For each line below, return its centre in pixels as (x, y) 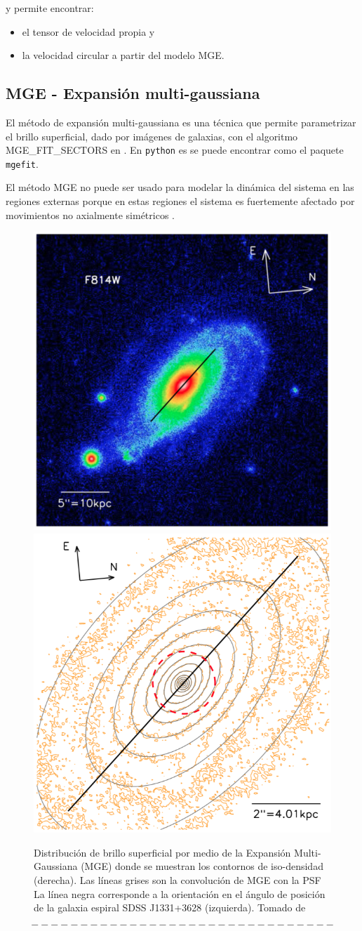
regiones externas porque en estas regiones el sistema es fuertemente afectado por (180, 201)
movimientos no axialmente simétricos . (90, 214)
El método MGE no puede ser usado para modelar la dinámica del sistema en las (180, 187)
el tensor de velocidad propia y (88, 31)
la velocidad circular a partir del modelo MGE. (123, 55)
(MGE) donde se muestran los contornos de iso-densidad (202, 866)
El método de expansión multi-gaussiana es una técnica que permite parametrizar (181, 122)
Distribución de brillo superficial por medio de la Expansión (162, 852)
